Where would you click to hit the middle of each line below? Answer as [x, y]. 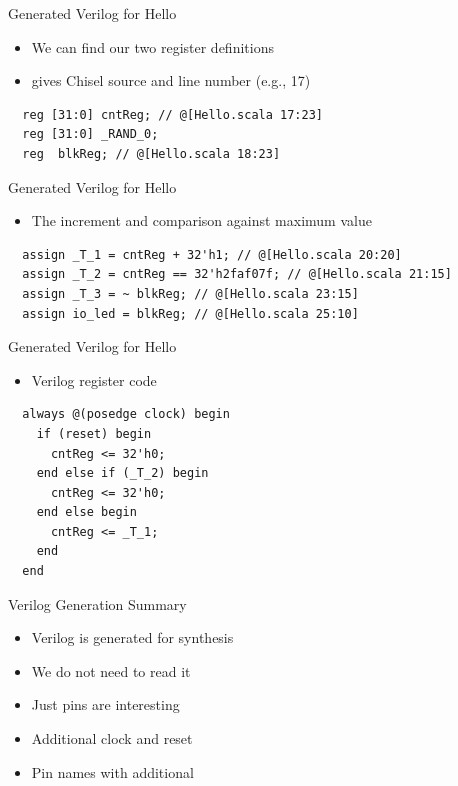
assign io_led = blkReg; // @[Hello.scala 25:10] [190, 313]
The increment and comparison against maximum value [201, 220]
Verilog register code [94, 379]
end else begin [86, 512]
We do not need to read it [111, 670]
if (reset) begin [94, 433]
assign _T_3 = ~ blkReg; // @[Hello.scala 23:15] [190, 293]
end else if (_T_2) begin [122, 473]
